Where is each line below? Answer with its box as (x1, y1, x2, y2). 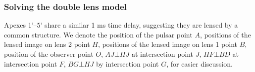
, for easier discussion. (166, 58, 233, 69)
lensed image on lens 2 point (4, 39, 90, 49)
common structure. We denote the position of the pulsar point (4, 29, 193, 39)
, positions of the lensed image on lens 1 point (98, 39, 237, 49)
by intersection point (96, 58, 159, 69)
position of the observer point (4, 49, 94, 59)
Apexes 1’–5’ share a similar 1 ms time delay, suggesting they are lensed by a (4, 20, 238, 30)
